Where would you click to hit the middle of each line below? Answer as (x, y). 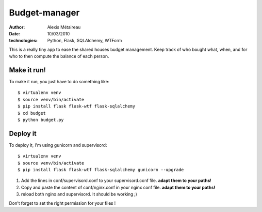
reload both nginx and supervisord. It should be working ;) (79, 194)
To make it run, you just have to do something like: (59, 82)
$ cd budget (32, 113)
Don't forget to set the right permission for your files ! (62, 203)
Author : (17, 27)
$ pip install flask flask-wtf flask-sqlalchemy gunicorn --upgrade (101, 170)
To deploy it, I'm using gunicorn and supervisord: (58, 145)
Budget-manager (44, 13)
